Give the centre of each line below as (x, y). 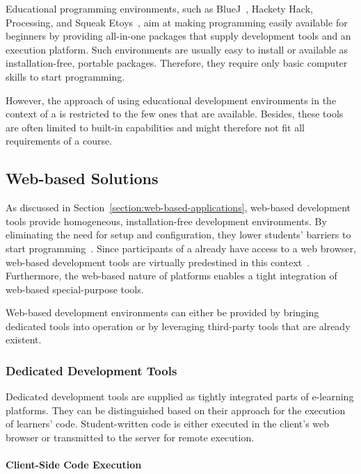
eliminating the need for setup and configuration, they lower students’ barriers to (178, 235)
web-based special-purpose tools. (75, 289)
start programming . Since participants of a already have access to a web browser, (181, 248)
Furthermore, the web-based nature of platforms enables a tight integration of (171, 276)
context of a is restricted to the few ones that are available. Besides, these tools (175, 114)
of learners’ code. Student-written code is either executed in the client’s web (168, 424)
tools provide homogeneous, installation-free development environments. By (166, 221)
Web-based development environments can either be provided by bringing (162, 312)
